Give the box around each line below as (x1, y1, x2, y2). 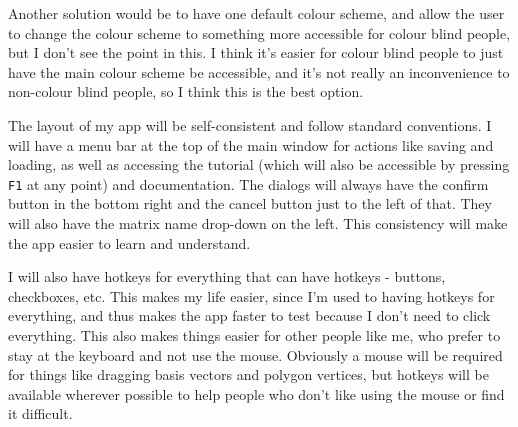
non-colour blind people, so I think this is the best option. (8, 81, 364, 102)
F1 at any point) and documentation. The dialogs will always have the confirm (8, 173, 489, 194)
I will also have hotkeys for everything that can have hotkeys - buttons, (8, 266, 446, 287)
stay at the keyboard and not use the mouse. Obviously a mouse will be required (8, 344, 503, 365)
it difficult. (8, 403, 73, 424)
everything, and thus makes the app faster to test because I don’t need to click (8, 305, 491, 326)
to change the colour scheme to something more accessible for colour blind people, (8, 22, 511, 43)
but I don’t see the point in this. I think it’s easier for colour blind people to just (8, 42, 504, 63)
